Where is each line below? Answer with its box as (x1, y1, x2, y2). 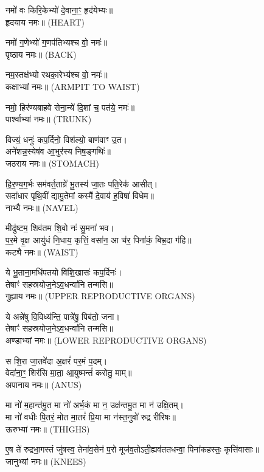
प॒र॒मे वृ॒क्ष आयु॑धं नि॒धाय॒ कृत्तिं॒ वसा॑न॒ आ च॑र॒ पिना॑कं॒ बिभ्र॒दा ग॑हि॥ (5, 233, 192, 246)
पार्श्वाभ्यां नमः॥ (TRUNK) (5, 113, 92, 125)
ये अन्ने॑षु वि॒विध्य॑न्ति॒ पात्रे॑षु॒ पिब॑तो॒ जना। (5, 310, 120, 322)
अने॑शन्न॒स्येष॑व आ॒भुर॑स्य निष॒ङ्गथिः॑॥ (5, 145, 111, 158)
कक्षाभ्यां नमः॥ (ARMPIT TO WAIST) (5, 80, 140, 92)
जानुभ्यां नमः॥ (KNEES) (5, 454, 86, 467)
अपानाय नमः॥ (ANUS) (5, 378, 82, 390)
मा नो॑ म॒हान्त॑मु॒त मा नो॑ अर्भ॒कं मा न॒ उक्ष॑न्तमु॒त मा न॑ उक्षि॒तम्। (5, 398, 184, 411)
